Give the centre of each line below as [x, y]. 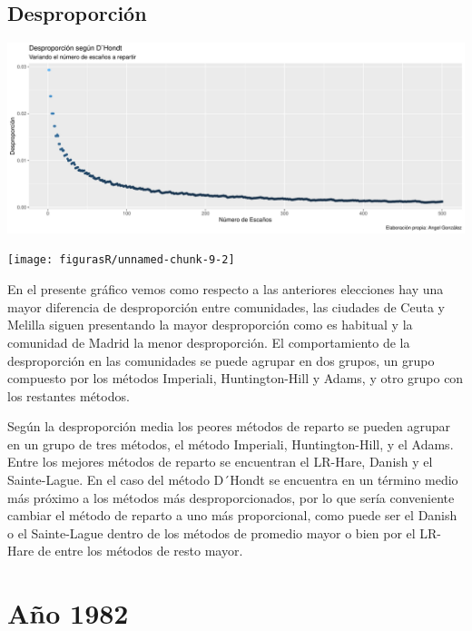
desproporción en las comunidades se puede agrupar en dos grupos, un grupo [221, 360]
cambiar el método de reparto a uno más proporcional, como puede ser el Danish [232, 515]
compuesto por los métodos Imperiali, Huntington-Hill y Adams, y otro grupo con [236, 378]
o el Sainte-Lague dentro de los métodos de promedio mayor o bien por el [211, 532]
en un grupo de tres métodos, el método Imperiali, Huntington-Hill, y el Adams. [231, 444]
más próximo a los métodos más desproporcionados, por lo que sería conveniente [231, 497]
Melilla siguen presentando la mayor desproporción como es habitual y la [210, 325]
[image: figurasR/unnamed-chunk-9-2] [121, 260]
